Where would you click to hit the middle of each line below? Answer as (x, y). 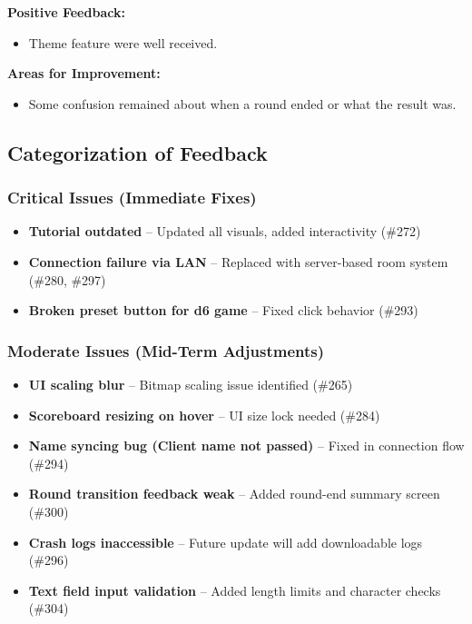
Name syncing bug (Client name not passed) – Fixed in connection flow (246, 446)
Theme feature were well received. (123, 42)
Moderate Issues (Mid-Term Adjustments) (166, 350)
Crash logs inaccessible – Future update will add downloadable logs (226, 542)
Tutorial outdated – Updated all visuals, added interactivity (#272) (225, 231)
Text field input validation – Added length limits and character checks (235, 590)
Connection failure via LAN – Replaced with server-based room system (238, 261)
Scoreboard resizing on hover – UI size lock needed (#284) (204, 415)
